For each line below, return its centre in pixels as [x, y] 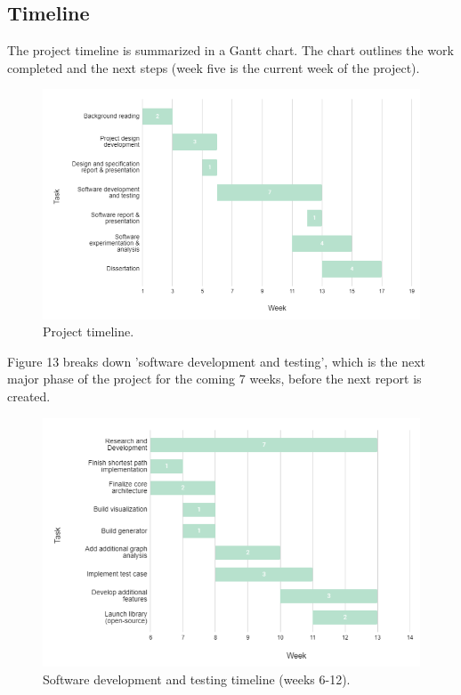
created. [29, 396]
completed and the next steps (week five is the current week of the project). [214, 67]
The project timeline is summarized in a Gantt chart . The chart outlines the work [230, 50]
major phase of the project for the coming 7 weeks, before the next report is [214, 379]
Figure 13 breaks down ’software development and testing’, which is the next [216, 361]
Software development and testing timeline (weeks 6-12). [197, 679]
